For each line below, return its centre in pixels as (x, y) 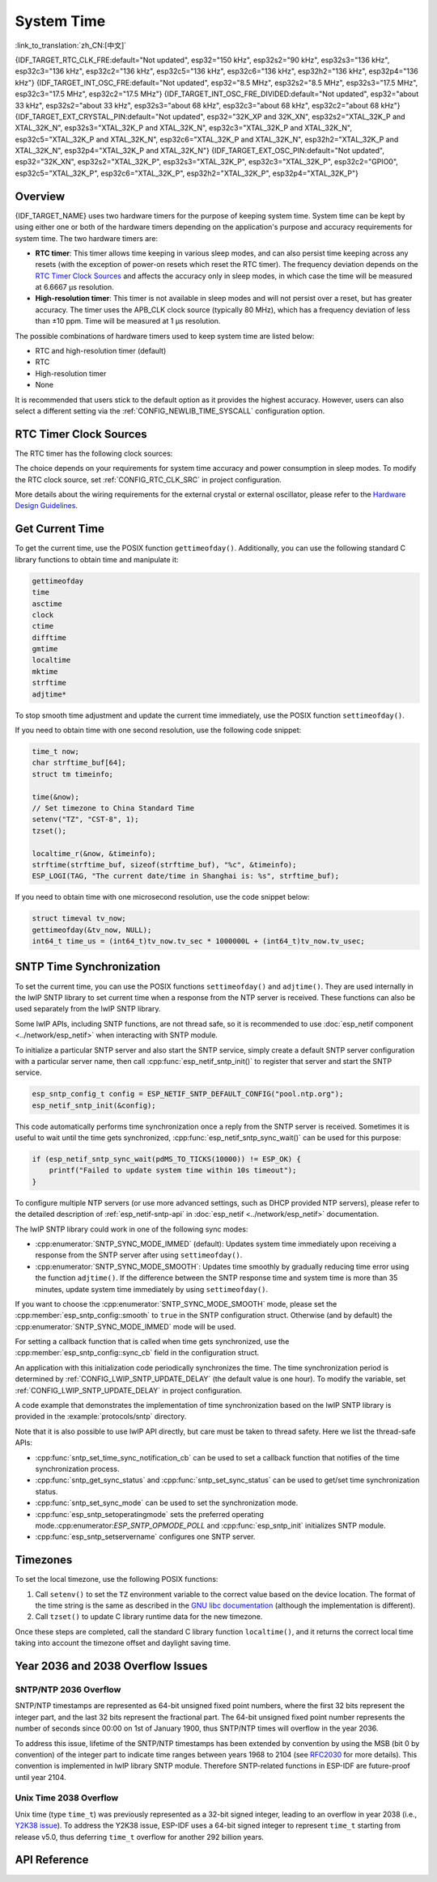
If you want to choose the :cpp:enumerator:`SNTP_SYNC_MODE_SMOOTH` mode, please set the (176, 1303)
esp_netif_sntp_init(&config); (94, 1105)
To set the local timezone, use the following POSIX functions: (117, 1579)
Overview (40, 196)
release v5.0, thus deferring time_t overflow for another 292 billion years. (140, 1837)
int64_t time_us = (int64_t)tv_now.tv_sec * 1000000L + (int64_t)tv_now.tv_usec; (199, 941)
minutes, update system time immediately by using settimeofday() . (152, 1289)
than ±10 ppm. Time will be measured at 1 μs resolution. (128, 321)
